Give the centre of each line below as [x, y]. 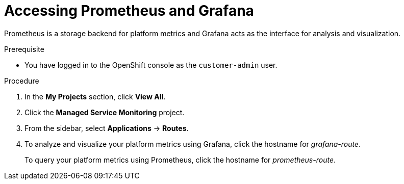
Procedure [22, 81]
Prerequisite [24, 49]
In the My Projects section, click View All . [95, 96]
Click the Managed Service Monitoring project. [105, 112]
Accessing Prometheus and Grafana [129, 11]
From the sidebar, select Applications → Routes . [107, 128]
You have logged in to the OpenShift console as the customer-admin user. [151, 65]
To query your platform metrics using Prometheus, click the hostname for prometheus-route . [180, 160]
